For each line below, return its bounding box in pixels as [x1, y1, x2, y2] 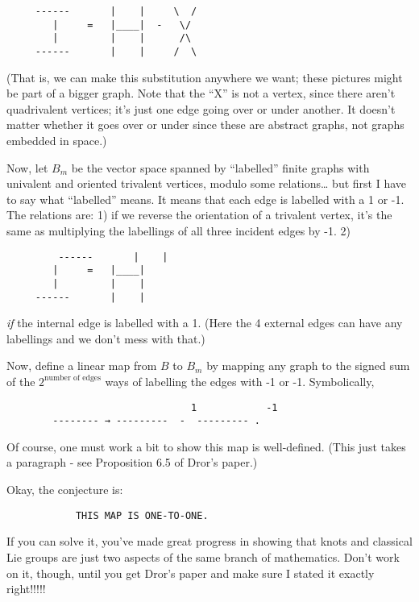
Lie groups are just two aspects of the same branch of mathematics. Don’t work [6, 548, 400, 565]
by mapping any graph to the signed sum [206, 357, 410, 374]
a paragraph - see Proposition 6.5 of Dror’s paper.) [6, 454, 258, 471]
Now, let [6, 159, 48, 176]
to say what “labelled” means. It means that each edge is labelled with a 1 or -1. [6, 190, 404, 207]
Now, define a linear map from [6, 357, 157, 374]
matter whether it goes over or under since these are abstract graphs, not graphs [6, 116, 404, 133]
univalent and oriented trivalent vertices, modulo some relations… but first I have [6, 175, 406, 192]
